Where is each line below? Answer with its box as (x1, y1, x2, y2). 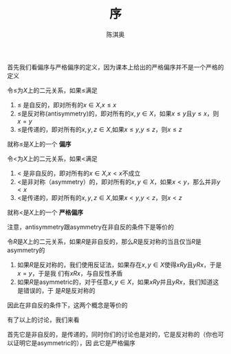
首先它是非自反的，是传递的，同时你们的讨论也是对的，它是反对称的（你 (7, 330, 212, 338)
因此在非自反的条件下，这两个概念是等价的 (7, 300, 128, 309)
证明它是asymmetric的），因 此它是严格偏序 (12, 338, 136, 347)
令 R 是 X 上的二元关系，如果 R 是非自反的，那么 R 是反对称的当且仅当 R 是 (7, 237, 201, 245)
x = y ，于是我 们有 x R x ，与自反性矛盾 (16, 269, 123, 277)
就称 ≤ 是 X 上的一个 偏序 (7, 140, 71, 148)
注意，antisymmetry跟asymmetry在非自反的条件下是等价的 (7, 223, 174, 231)
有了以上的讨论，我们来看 (7, 316, 80, 324)
